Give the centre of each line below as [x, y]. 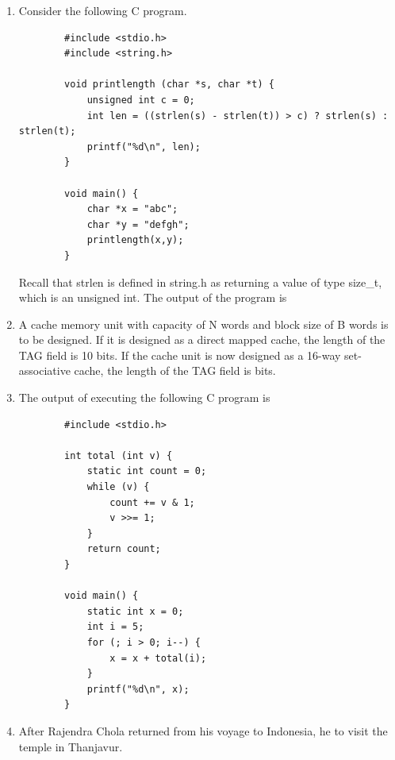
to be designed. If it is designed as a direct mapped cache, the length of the [202, 339]
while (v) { [118, 487]
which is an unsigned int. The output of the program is [153, 297]
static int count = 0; [147, 471]
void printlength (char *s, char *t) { [169, 85]
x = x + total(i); [158, 658]
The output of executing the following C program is [144, 397]
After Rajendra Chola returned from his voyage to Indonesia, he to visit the [203, 730]
